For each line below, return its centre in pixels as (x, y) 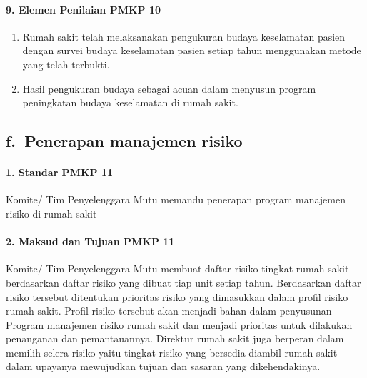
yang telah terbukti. (66, 64)
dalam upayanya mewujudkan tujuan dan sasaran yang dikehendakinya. (163, 366)
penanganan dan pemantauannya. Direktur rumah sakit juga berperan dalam (175, 338)
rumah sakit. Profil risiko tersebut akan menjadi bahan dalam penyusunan (169, 311)
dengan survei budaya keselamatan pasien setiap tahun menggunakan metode (192, 50)
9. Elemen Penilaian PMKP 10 (84, 9)
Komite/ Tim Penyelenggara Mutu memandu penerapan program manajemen (176, 199)
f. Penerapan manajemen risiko (124, 141)
